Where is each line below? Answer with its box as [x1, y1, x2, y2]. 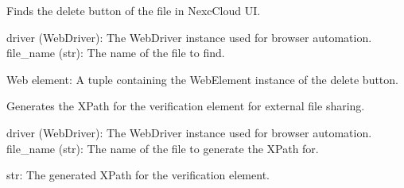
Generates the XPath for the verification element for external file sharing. [6, 98, 365, 114]
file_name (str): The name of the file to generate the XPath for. [6, 140, 319, 156]
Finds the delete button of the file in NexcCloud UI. [6, 2, 261, 18]
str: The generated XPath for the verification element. [6, 167, 270, 183]
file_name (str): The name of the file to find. [6, 44, 225, 61]
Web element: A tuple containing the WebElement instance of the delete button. [6, 71, 398, 87]
